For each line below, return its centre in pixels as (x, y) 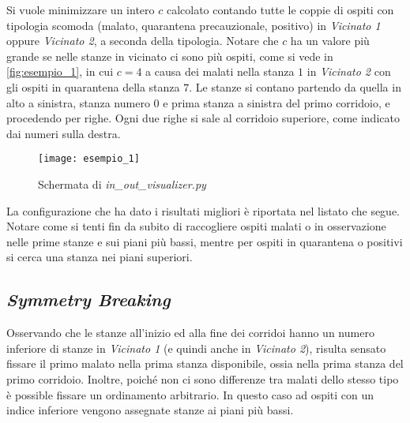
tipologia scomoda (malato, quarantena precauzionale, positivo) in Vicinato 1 (194, 25)
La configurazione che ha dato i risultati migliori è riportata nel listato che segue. (203, 210)
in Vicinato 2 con (349, 71)
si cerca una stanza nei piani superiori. (100, 257)
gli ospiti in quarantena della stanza (93, 86)
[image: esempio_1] (89, 159)
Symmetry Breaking (88, 299)
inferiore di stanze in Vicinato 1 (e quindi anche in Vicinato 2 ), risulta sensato (196, 348)
